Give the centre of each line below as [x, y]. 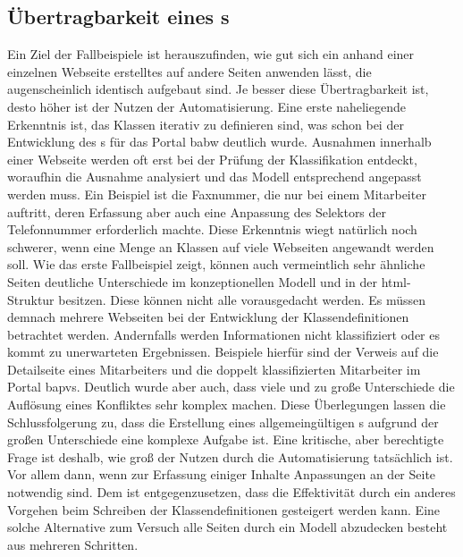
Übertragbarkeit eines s [118, 17]
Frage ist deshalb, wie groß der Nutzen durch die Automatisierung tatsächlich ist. [230, 456]
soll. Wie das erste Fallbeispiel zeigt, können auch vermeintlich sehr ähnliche [216, 264]
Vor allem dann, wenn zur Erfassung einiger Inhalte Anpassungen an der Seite [222, 474]
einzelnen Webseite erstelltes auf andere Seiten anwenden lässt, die [189, 71]
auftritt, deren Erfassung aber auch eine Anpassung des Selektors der [197, 211]
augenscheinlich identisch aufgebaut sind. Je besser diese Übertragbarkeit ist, [218, 89]
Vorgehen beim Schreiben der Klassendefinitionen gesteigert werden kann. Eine [224, 509]
